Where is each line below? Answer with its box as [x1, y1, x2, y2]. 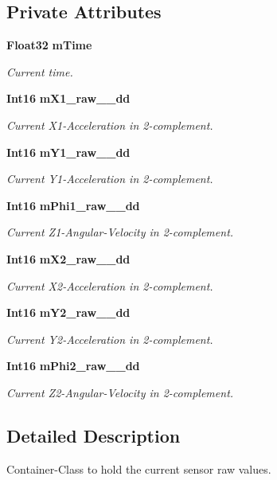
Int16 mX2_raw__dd [6, 250, 131, 267]
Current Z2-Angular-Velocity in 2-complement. [6, 384, 234, 400]
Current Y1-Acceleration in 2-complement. [6, 170, 213, 187]
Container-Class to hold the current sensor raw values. [6, 460, 271, 477]
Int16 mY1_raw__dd [6, 143, 131, 160]
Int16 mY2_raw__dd [6, 304, 131, 321]
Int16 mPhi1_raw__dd [6, 197, 140, 213]
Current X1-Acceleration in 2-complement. [6, 116, 213, 133]
